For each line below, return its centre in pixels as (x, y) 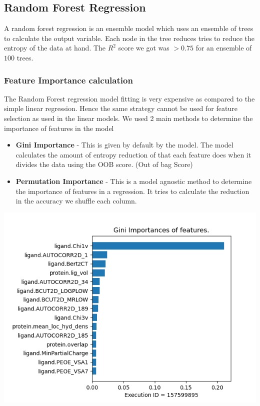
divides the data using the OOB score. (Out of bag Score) (104, 164)
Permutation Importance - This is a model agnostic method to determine (134, 181)
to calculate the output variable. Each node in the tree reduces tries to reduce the (129, 38)
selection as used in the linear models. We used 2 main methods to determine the (128, 118)
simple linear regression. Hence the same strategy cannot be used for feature (121, 108)
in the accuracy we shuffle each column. (76, 201)
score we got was (144, 48)
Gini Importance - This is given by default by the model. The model (124, 145)
